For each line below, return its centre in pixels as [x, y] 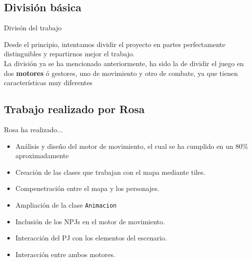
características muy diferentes [48, 83]
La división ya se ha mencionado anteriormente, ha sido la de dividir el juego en [124, 63]
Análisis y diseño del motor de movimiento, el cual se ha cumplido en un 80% [132, 146]
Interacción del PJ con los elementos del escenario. [91, 238]
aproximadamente [42, 155]
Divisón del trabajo [33, 28]
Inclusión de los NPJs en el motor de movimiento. [90, 221]
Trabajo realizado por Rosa [74, 109]
